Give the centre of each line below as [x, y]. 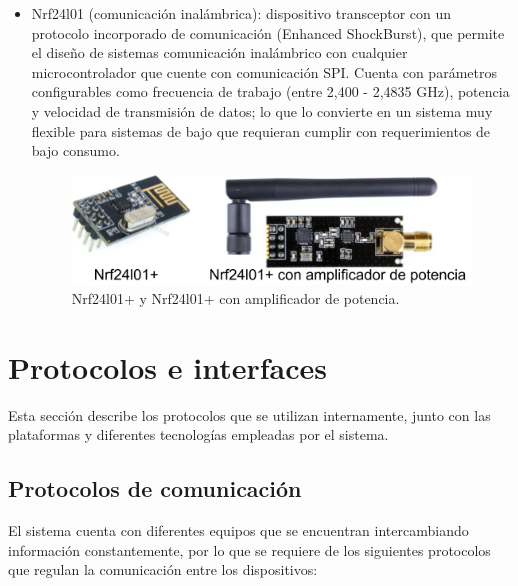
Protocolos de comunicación [155, 488]
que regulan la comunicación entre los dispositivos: [163, 569]
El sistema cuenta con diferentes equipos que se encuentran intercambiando [238, 530]
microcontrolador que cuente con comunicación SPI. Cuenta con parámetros [264, 71]
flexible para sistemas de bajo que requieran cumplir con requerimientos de [261, 130]
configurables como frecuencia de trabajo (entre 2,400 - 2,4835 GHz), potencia [270, 91]
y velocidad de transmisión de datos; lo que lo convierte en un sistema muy [262, 110]
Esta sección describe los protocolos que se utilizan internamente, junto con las [249, 414]
